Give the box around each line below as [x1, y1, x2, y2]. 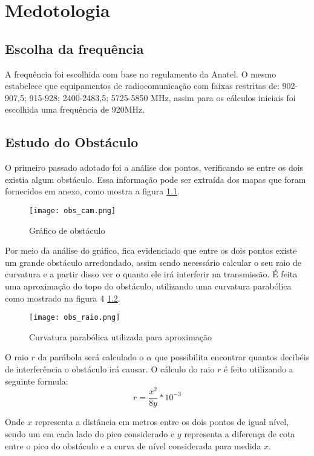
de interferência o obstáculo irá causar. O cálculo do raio [5, 363, 215, 375]
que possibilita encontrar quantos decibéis [154, 351, 310, 363]
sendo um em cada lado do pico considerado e [5, 427, 175, 440]
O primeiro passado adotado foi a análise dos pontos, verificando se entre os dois [5, 161, 304, 174]
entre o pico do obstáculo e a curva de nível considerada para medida [5, 439, 261, 452]
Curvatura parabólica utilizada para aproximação [29, 330, 212, 343]
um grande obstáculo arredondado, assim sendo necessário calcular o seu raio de [5, 256, 301, 268]
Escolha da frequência [5, 39, 144, 58]
